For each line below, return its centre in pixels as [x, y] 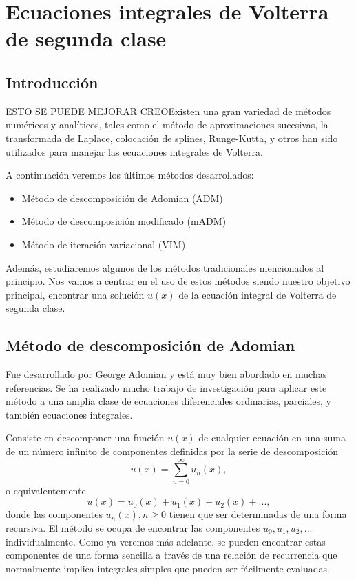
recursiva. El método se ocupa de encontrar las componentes [133, 527]
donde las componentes [54, 514]
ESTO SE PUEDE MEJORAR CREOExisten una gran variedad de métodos [168, 111]
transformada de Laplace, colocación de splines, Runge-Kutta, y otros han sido [172, 138]
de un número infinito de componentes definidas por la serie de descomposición [172, 451]
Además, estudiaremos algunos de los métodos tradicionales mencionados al [165, 267]
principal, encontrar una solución [75, 294]
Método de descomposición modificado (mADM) [124, 221]
